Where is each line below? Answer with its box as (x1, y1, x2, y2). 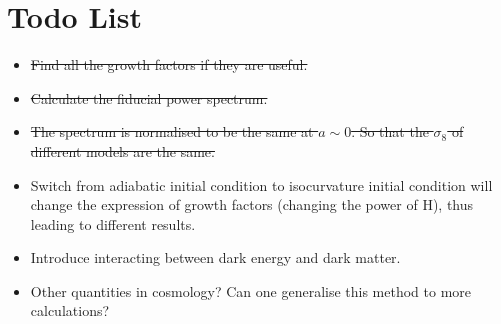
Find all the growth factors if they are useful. (30, 54, 308, 75)
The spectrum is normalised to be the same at (30, 121, 314, 142)
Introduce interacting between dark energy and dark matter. (30, 247, 401, 268)
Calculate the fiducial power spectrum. (30, 87, 268, 108)
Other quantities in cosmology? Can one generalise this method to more (30, 280, 472, 301)
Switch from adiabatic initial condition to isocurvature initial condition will (30, 174, 493, 195)
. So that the (351, 121, 429, 142)
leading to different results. (30, 213, 196, 234)
